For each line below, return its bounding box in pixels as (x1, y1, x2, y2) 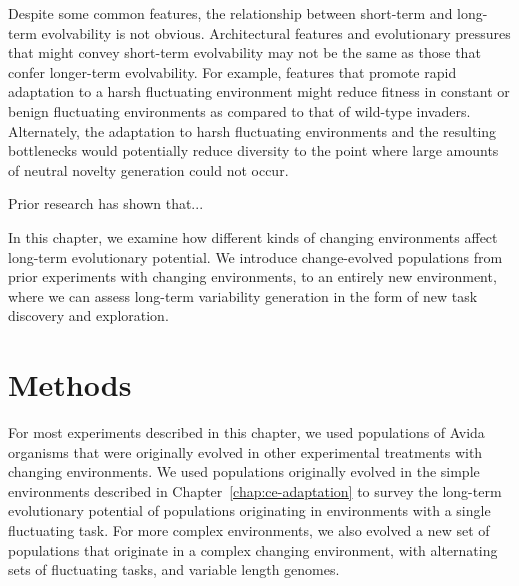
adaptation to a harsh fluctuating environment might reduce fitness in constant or (8, 81, 510, 102)
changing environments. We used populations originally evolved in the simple (8, 461, 480, 482)
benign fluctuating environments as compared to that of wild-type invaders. (8, 100, 471, 121)
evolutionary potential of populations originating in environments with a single (8, 500, 491, 521)
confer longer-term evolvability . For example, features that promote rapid (8, 61, 457, 82)
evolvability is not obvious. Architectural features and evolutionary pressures (41, 22, 511, 43)
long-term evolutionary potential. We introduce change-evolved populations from (8, 246, 503, 267)
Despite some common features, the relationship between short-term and (8, 3, 453, 23)
